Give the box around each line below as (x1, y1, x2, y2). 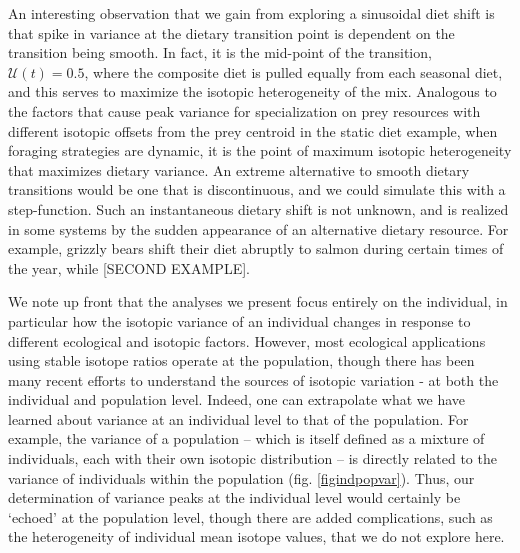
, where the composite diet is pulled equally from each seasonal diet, (84, 61, 503, 82)
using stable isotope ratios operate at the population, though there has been (8, 350, 475, 371)
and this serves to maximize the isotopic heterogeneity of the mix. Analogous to (8, 81, 497, 102)
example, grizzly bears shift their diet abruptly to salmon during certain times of (8, 238, 504, 259)
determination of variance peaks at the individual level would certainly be (8, 487, 461, 508)
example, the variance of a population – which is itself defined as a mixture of (8, 428, 485, 449)
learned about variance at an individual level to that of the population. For (8, 408, 469, 429)
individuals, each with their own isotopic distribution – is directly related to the (8, 448, 497, 469)
